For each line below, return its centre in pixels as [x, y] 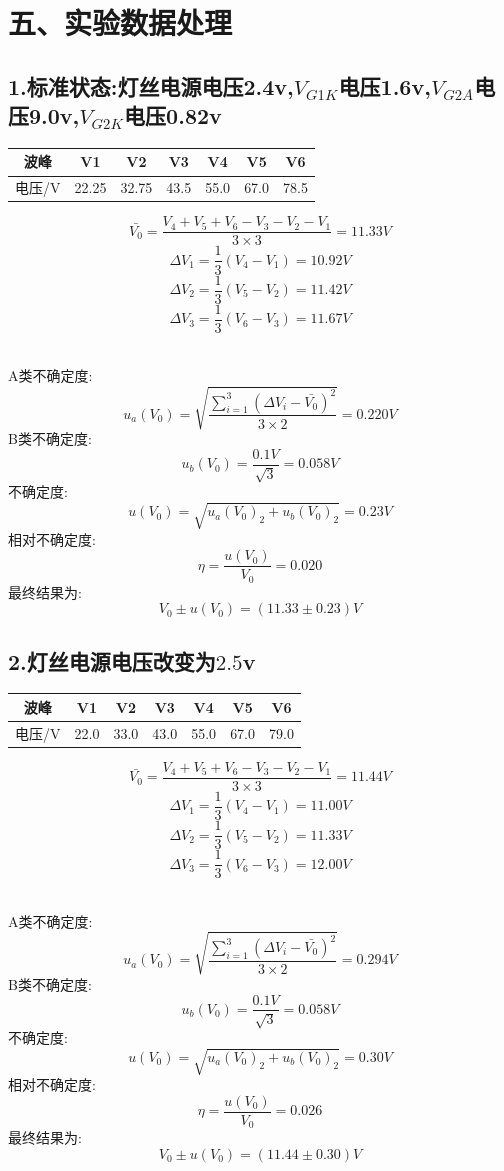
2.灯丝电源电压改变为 [112, 660]
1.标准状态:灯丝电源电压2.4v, [151, 85]
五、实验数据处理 [120, 22]
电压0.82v [173, 115]
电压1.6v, [384, 85]
